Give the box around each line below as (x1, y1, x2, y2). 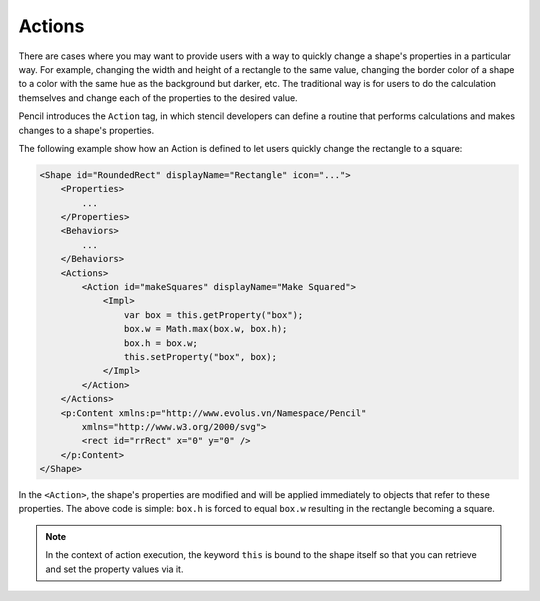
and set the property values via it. (45, 563, 184, 575)
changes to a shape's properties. (18, 124, 155, 136)
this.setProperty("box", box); (123, 351, 277, 362)
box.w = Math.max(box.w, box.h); (123, 323, 288, 335)
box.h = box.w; (123, 337, 199, 349)
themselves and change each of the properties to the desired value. (18, 91, 299, 104)
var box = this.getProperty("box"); (123, 309, 304, 320)
